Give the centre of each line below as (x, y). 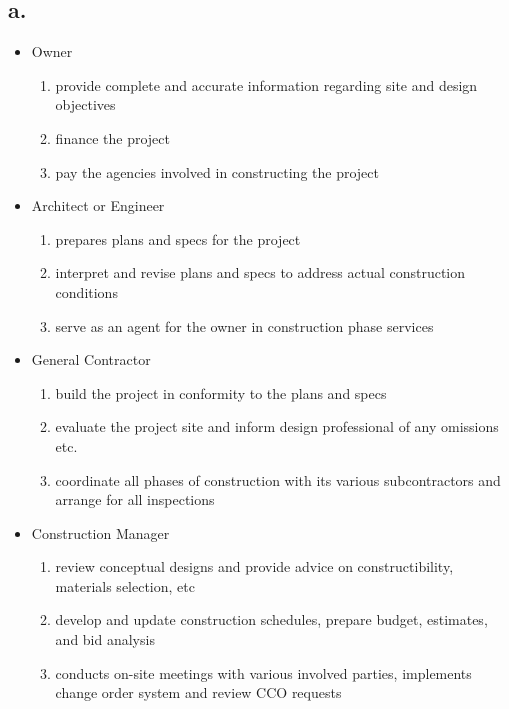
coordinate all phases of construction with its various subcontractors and (278, 479)
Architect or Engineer (98, 205)
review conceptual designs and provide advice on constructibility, (254, 566)
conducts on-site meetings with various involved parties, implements (263, 672)
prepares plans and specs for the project (178, 238)
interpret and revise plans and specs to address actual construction (260, 272)
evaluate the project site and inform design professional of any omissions (277, 426)
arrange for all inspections (135, 499)
